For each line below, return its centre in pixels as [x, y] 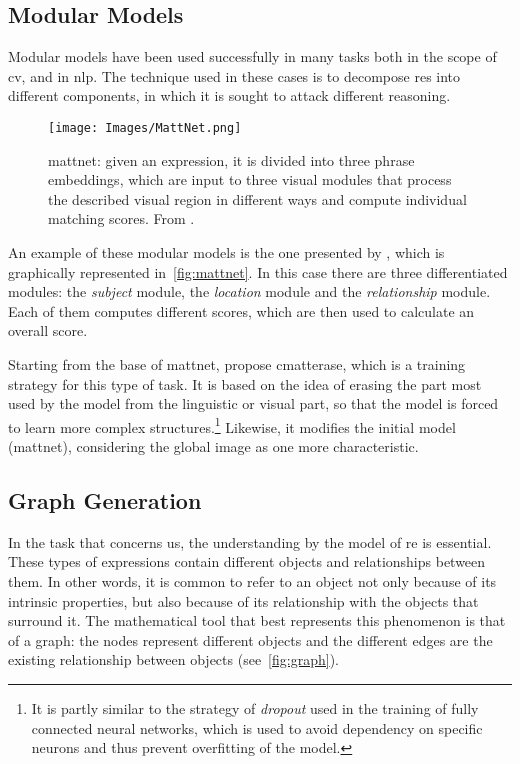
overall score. [48, 330]
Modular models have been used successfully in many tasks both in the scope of [252, 56]
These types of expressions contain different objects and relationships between [247, 561]
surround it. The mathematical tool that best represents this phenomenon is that [257, 620]
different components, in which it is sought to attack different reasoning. [229, 95]
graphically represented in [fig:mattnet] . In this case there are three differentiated [258, 271]
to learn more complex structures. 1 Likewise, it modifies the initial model [232, 425]
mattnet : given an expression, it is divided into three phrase [231, 159]
